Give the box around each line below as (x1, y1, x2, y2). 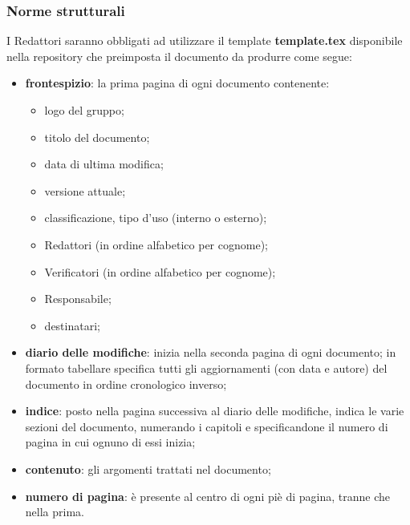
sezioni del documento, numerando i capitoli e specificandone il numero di (25, 418, 388, 434)
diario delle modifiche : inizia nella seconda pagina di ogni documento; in (25, 344, 396, 361)
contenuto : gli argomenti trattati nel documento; (25, 460, 271, 477)
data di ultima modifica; (44, 155, 164, 172)
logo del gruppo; (44, 102, 124, 118)
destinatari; (44, 317, 100, 333)
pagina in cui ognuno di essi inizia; (25, 434, 196, 450)
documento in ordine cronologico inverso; (25, 375, 227, 392)
